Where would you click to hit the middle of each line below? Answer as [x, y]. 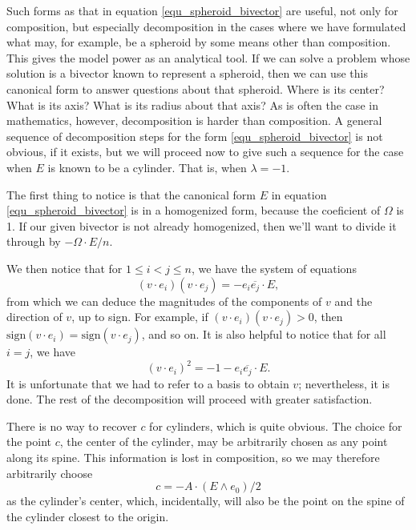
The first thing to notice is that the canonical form [131, 194]
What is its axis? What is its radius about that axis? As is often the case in [192, 104]
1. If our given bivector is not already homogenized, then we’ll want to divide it [202, 225]
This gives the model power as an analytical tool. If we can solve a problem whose [208, 57]
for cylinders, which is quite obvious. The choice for [276, 426]
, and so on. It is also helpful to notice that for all [264, 334]
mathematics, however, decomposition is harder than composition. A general [194, 120]
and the [353, 301]
